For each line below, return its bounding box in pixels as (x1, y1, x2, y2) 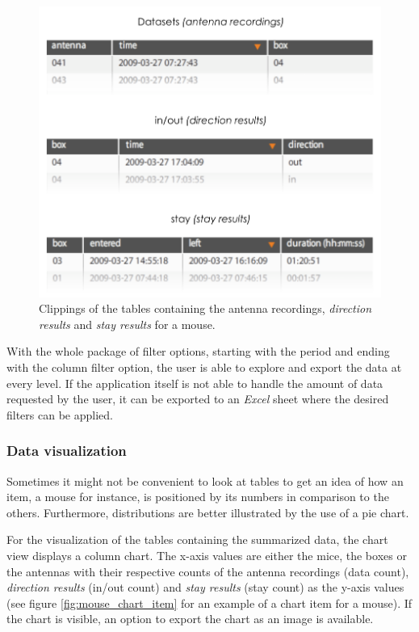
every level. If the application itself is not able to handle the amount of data (6, 374, 383, 391)
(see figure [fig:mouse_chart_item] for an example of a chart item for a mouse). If (6, 594, 413, 611)
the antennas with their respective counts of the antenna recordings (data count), (6, 562, 409, 579)
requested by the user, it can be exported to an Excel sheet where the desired (6, 390, 389, 407)
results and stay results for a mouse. (39, 315, 216, 332)
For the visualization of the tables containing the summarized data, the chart (6, 531, 388, 548)
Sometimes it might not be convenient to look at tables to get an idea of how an (6, 472, 404, 489)
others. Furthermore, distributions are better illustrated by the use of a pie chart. (6, 503, 409, 520)
